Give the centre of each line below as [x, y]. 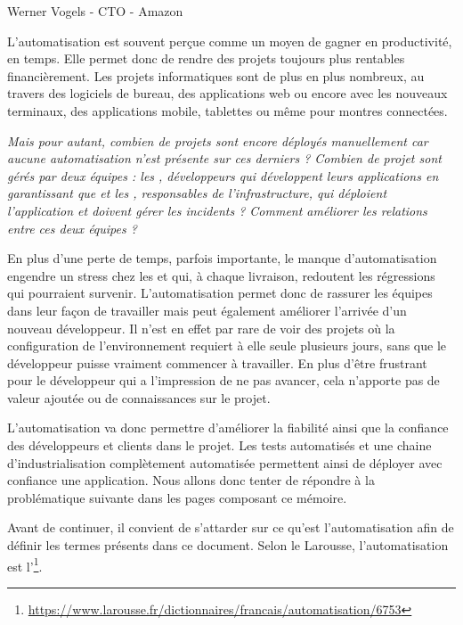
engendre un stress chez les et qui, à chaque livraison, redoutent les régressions [221, 275]
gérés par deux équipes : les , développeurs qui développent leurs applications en [223, 175]
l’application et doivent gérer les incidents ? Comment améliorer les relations [217, 210]
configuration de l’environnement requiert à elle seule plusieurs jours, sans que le [227, 345]
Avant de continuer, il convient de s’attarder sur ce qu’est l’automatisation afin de [231, 527]
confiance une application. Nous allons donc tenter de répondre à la [191, 480]
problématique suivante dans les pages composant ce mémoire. [177, 497]
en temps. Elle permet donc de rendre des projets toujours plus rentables [206, 58]
